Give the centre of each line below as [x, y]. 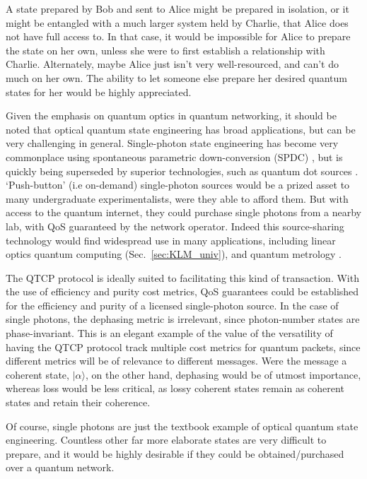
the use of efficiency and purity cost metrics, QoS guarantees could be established [182, 291]
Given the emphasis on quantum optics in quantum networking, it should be [171, 116]
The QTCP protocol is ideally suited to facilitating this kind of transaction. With [182, 277]
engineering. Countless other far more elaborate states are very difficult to [166, 440]
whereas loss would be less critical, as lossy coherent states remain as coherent [175, 388]
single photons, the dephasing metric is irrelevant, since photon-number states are [183, 319]
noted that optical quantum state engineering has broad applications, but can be [181, 129]
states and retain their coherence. [78, 402]
